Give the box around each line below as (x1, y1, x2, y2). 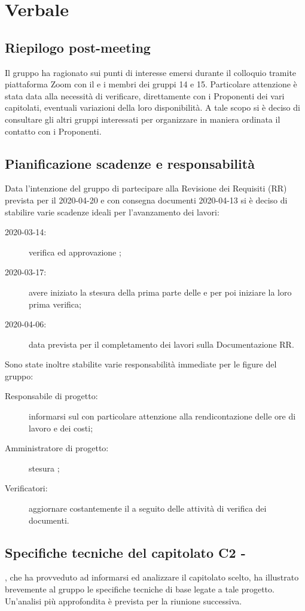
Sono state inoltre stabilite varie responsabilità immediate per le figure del (5, 358, 277, 370)
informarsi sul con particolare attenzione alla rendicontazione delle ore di (29, 410, 296, 422)
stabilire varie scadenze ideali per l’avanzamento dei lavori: (5, 205, 219, 218)
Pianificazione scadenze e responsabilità (5, 154, 255, 172)
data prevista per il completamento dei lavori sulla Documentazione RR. (29, 338, 294, 350)
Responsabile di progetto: (5, 390, 98, 402)
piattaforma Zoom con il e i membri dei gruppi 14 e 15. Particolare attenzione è (5, 78, 297, 90)
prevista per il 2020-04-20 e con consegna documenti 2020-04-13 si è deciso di (5, 193, 288, 206)
